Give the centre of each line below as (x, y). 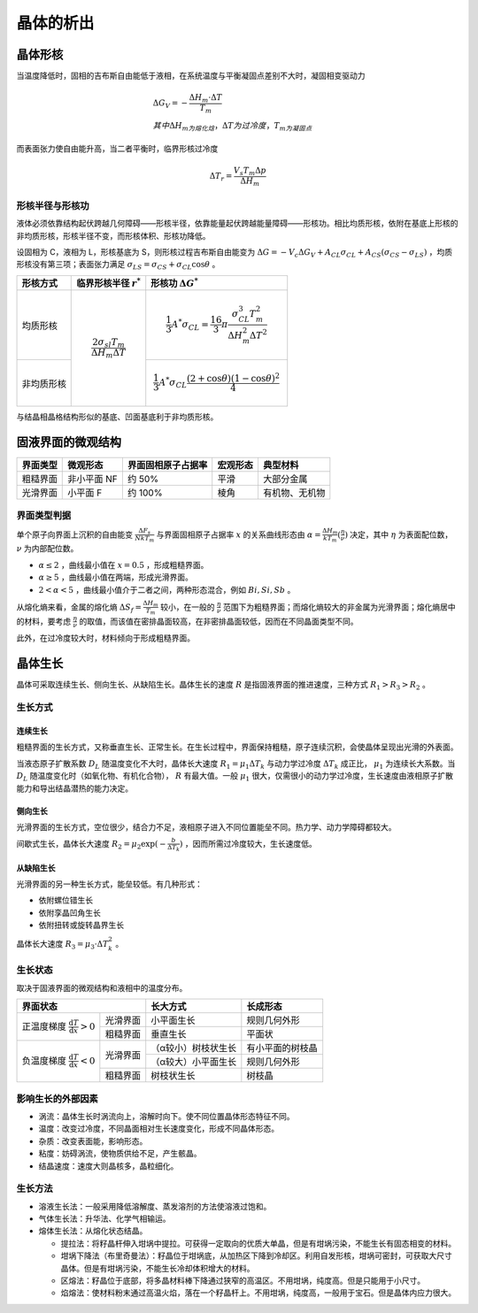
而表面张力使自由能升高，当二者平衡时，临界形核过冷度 (117, 149)
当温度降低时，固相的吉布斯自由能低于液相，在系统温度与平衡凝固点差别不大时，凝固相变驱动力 (191, 76)
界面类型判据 (44, 516)
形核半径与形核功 (53, 205)
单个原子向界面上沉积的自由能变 (74, 534)
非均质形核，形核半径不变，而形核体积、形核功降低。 (113, 235)
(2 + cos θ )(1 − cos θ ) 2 (233, 378)
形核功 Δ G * (175, 282)
